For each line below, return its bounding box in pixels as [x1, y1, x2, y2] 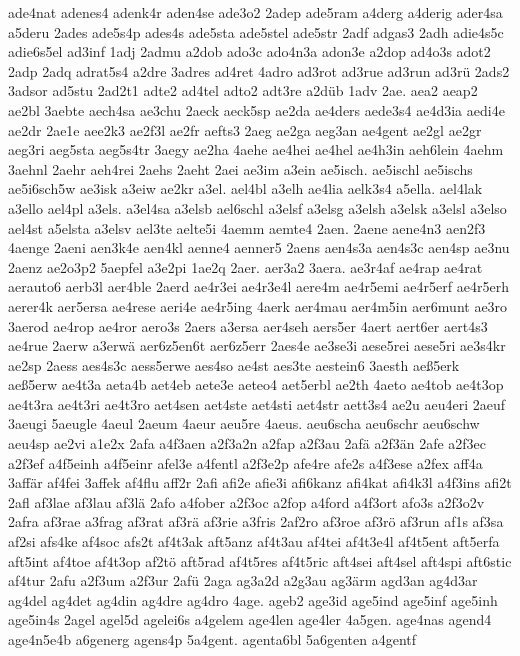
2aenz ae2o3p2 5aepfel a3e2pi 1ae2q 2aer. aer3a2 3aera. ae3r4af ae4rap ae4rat [8, 256, 483, 277]
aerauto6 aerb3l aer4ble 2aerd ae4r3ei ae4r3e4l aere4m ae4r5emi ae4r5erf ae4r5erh [8, 276, 509, 297]
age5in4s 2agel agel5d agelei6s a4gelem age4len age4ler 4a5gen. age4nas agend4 [8, 609, 492, 630]
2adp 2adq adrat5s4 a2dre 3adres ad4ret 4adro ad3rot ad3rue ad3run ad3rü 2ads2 [8, 60, 510, 81]
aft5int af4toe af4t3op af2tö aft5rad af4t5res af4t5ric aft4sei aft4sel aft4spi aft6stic [8, 550, 512, 571]
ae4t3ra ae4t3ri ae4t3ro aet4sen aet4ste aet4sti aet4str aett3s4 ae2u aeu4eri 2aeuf [8, 393, 506, 414]
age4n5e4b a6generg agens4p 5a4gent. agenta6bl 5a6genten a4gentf [8, 629, 417, 649]
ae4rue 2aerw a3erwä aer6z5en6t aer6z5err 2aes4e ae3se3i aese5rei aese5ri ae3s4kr [8, 335, 506, 356]
